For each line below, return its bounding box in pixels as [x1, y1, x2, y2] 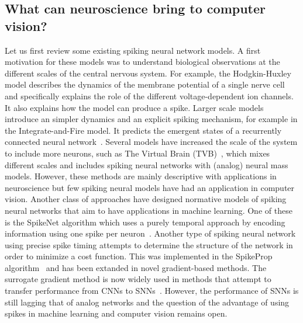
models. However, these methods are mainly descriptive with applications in [5, 170, 277, 182]
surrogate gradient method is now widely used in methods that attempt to [5, 273, 271, 285]
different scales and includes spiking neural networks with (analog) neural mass [5, 158, 288, 171]
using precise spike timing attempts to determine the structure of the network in [5, 238, 293, 251]
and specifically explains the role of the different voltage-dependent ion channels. [5, 89, 294, 102]
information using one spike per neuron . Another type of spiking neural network [5, 227, 296, 239]
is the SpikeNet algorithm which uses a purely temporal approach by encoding [5, 216, 285, 228]
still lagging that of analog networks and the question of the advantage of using [5, 296, 290, 308]
